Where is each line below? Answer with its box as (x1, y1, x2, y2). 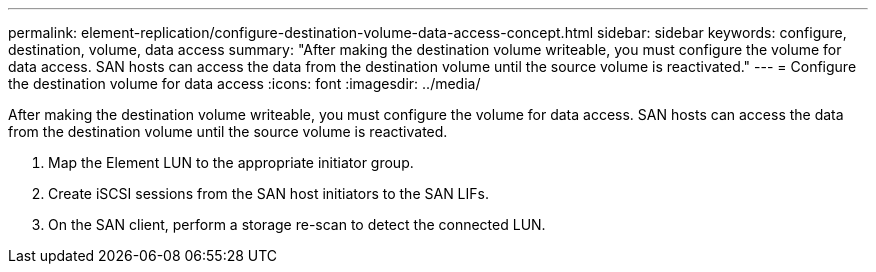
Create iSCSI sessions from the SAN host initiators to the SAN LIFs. (48, 185, 489, 202)
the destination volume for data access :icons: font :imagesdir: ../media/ (8, 75, 481, 92)
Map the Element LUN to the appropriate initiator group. (48, 154, 414, 171)
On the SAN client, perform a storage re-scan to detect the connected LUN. (48, 216, 546, 233)
